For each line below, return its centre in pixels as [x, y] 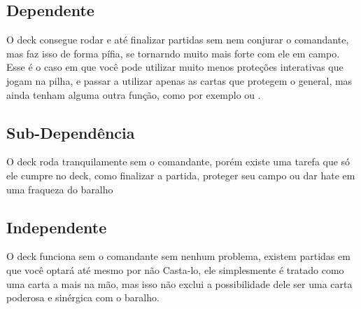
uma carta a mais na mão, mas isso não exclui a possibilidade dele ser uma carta [179, 283]
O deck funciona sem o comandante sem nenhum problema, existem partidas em [178, 256]
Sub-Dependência [71, 132]
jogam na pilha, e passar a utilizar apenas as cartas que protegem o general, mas [179, 80]
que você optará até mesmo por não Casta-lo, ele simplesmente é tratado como [175, 269]
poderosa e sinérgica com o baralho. [83, 297]
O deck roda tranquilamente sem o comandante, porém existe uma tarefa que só [178, 162]
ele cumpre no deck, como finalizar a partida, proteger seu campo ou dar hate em [181, 175]
